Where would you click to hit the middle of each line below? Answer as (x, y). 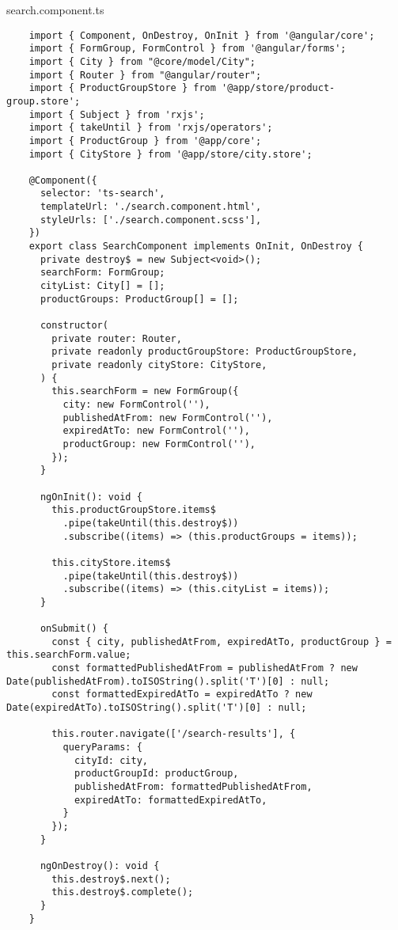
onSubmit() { (74, 629)
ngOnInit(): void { (91, 497)
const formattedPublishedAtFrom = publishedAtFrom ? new (205, 668)
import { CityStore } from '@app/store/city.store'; (171, 154)
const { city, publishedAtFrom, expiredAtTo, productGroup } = (222, 642)
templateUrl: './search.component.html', (151, 207)
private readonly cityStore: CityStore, (159, 365)
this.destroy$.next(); (111, 879)
